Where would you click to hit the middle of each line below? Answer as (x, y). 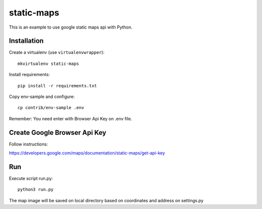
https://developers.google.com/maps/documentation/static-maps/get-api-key (87, 153)
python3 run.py (36, 190)
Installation (26, 41)
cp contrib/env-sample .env (51, 108)
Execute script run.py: (31, 178)
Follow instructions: (28, 144)
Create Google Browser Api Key (58, 133)
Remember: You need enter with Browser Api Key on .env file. (71, 118)
